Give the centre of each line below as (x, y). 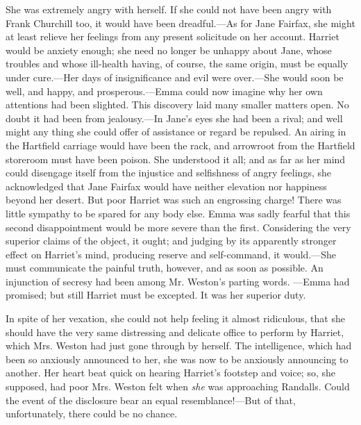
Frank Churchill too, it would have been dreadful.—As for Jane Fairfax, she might (180, 23)
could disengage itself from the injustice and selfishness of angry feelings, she (168, 173)
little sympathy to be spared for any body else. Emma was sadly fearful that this (178, 213)
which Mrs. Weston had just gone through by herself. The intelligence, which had (179, 345)
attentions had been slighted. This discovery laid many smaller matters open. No (177, 105)
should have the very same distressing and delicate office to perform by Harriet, (175, 332)
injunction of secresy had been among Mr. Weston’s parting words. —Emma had (178, 281)
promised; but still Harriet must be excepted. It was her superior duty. (156, 295)
